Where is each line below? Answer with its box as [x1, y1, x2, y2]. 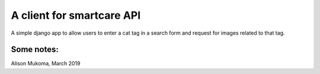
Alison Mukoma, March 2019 [11, 60, 81, 67]
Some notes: [11, 45, 59, 55]
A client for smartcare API [11, 9, 141, 22]
